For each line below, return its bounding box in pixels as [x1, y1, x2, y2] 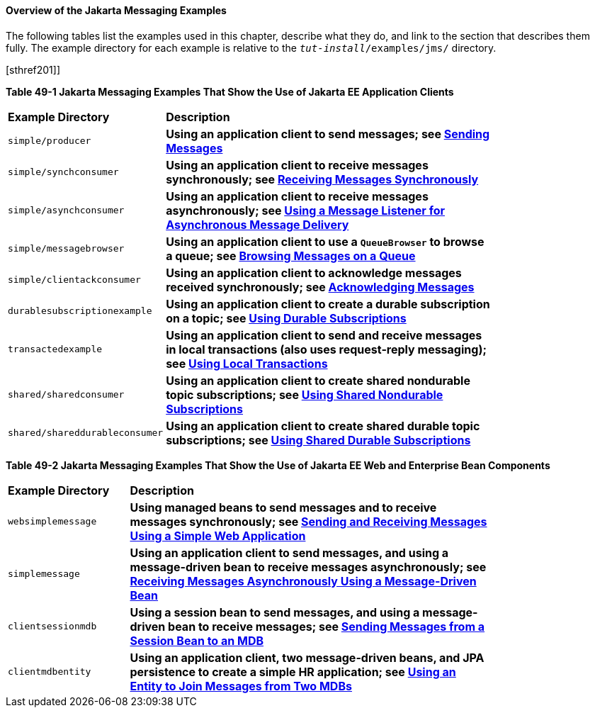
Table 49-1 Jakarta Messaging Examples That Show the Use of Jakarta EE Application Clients [6, 85, 454, 98]
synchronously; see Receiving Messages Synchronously [166, 172, 479, 186]
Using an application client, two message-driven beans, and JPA [130, 650, 484, 665]
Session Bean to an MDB [130, 633, 264, 648]
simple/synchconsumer [8, 167, 119, 178]
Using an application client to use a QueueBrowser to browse [166, 234, 484, 249]
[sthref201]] [6, 63, 61, 76]
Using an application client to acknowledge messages [166, 265, 462, 280]
